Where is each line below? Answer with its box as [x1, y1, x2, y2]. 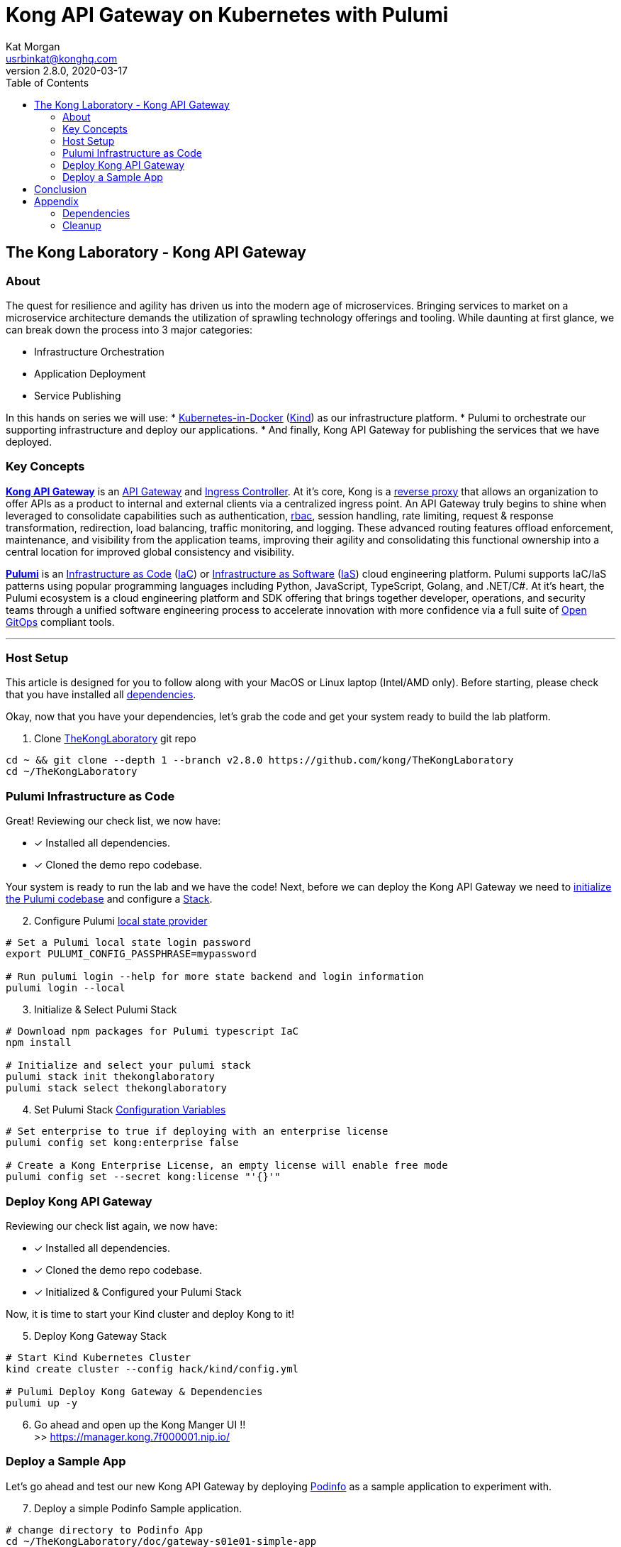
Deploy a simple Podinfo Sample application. [34, 1502, 242, 1514]
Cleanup [62, 219, 101, 231]
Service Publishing [34, 389, 121, 402]
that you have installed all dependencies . [6, 688, 196, 701]
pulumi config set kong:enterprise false [6, 1137, 239, 1149]
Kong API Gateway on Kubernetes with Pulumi [6, 3, 449, 27]
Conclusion [34, 182, 87, 195]
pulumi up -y [6, 1397, 78, 1409]
